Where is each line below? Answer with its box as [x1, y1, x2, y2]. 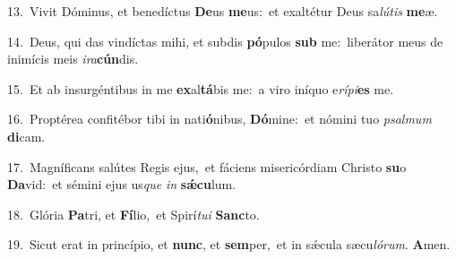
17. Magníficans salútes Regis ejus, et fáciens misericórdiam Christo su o [7, 157, 407, 176]
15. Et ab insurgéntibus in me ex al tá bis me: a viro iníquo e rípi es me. [7, 79, 394, 98]
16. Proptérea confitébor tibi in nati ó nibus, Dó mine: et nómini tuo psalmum [7, 109, 432, 128]
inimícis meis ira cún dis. [7, 49, 139, 68]
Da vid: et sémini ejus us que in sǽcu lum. [7, 175, 237, 194]
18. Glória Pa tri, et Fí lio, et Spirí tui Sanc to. [7, 204, 260, 223]
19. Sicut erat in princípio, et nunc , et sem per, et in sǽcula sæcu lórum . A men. [7, 235, 451, 254]
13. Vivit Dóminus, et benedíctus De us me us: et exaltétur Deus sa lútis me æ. [7, 2, 438, 20]
